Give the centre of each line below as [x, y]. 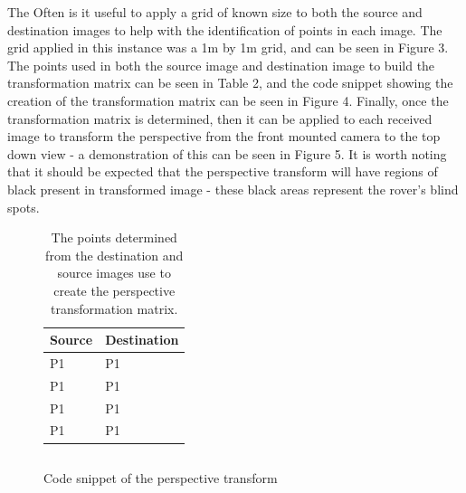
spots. [24, 207]
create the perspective [114, 290]
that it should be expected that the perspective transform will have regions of [223, 171]
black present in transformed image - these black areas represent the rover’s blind [233, 189]
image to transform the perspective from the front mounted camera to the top [224, 136]
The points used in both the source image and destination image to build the [221, 65]
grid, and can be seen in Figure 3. [355, 47]
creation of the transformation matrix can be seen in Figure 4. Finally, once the [228, 100]
